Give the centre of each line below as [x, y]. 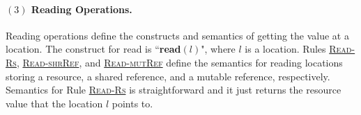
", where [218, 49]
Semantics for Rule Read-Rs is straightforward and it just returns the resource [174, 90]
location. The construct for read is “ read [93, 49]
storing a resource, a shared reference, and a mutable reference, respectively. [168, 76]
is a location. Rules [285, 49]
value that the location [54, 103]
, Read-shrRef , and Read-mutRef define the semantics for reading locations [179, 62]
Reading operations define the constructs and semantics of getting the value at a [177, 35]
